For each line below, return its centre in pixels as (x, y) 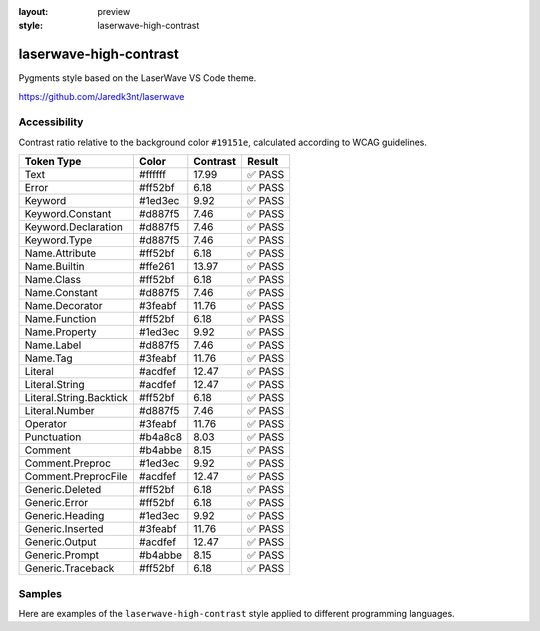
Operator (45, 424)
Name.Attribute (60, 253)
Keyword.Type (58, 240)
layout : (33, 11)
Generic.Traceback (69, 568)
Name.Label (53, 345)
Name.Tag (49, 358)
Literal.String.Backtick (76, 398)
